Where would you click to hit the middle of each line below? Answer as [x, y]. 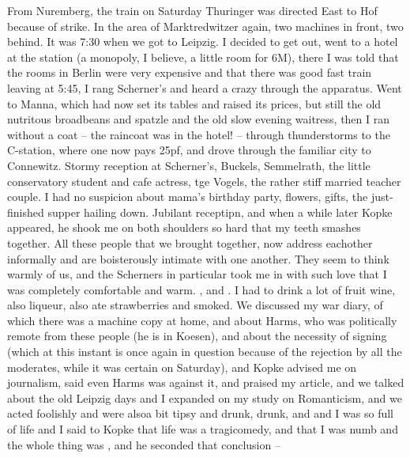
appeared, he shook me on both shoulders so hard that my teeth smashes [184, 227]
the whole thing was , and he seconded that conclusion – [144, 444]
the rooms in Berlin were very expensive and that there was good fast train [190, 72]
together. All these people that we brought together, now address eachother [190, 242]
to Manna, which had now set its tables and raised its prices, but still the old [194, 103]
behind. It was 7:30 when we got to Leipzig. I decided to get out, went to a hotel [203, 42]
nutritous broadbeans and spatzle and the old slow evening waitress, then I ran [199, 119]
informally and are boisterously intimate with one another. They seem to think [198, 258]
